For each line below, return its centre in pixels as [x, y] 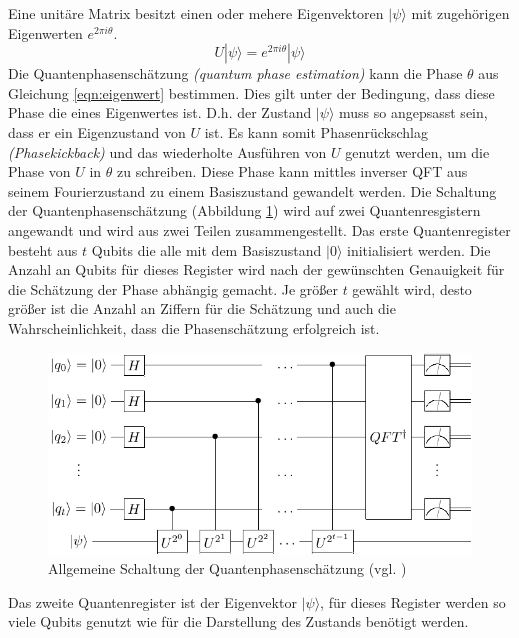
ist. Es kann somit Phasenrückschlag [316, 131]
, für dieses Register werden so [413, 601]
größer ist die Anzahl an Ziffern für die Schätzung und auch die [202, 308]
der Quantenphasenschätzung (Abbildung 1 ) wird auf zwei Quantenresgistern [244, 210]
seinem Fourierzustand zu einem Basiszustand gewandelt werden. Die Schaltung [252, 190]
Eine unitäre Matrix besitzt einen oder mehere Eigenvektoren [196, 13]
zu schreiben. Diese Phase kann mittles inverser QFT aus [292, 171]
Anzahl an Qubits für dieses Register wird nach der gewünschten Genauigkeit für [256, 269]
